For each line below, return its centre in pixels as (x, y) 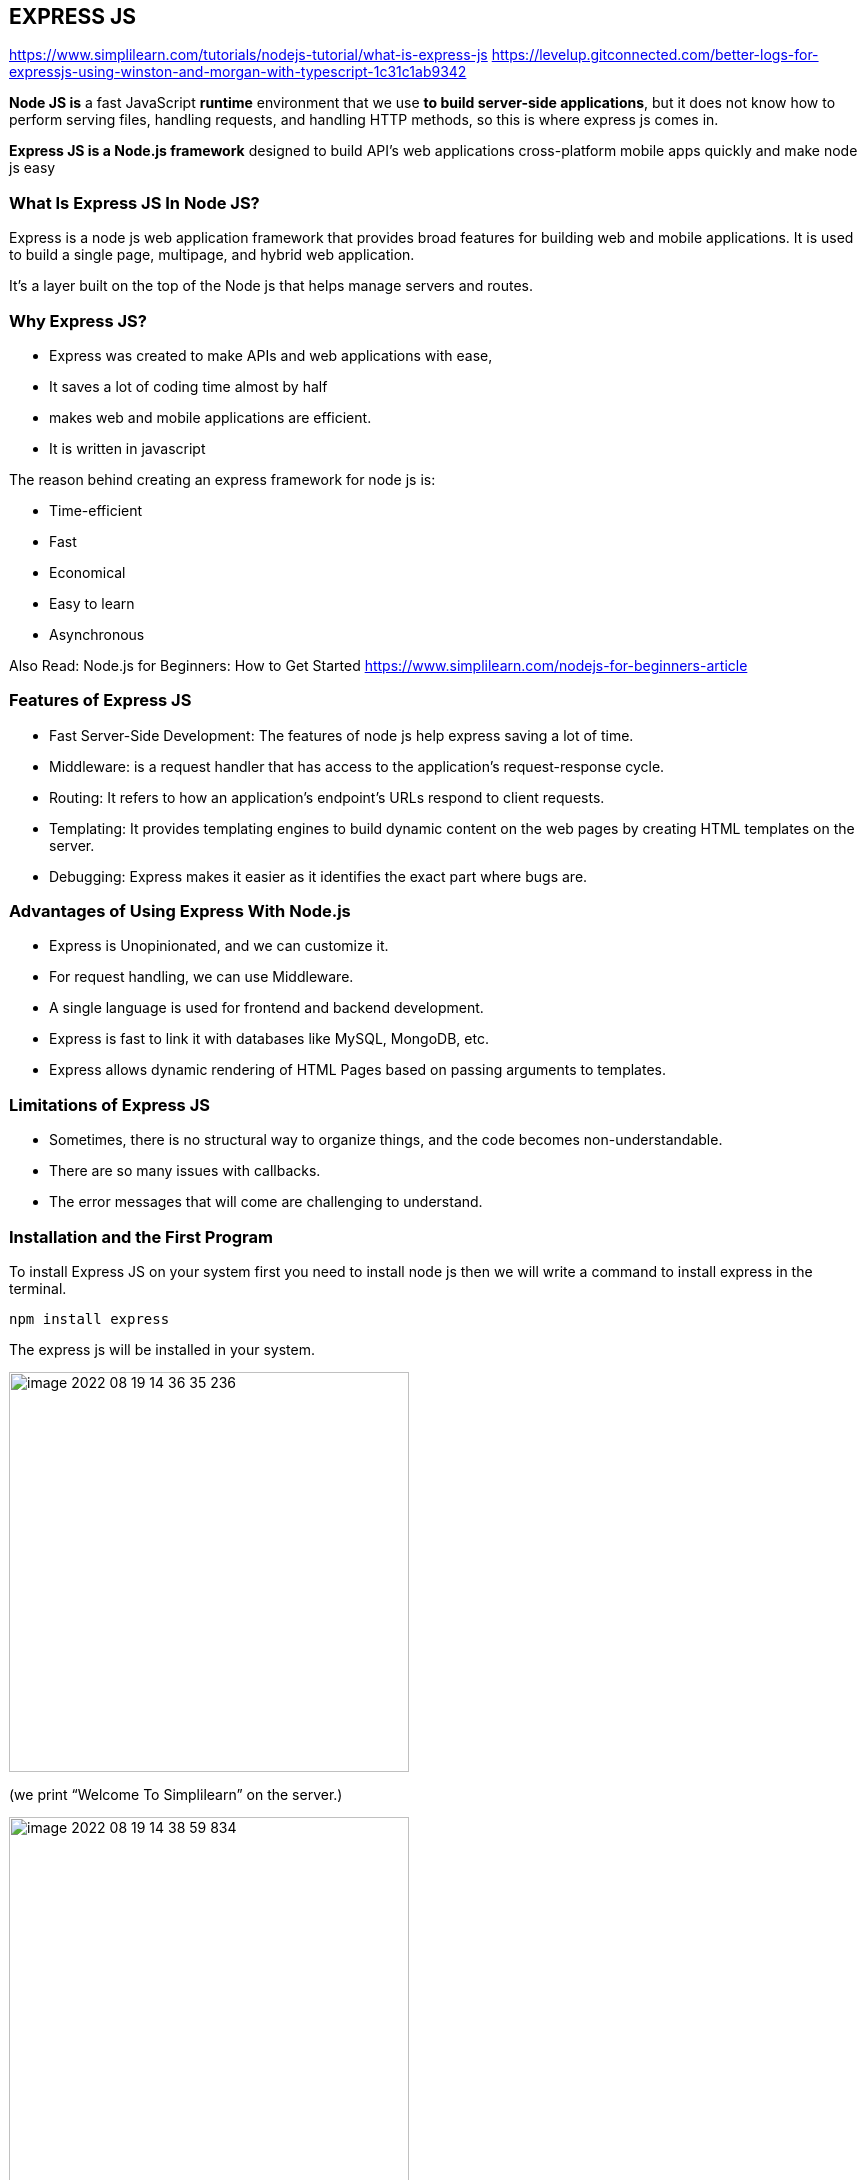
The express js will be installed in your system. (162, 1349)
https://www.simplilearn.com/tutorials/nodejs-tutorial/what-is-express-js (248, 55)
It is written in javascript (127, 448)
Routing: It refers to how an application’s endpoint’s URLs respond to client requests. (327, 797)
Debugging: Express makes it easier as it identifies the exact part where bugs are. (318, 876)
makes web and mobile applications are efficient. (210, 417)
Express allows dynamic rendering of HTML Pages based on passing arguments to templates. (357, 1070)
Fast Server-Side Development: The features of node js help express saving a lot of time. (341, 735)
